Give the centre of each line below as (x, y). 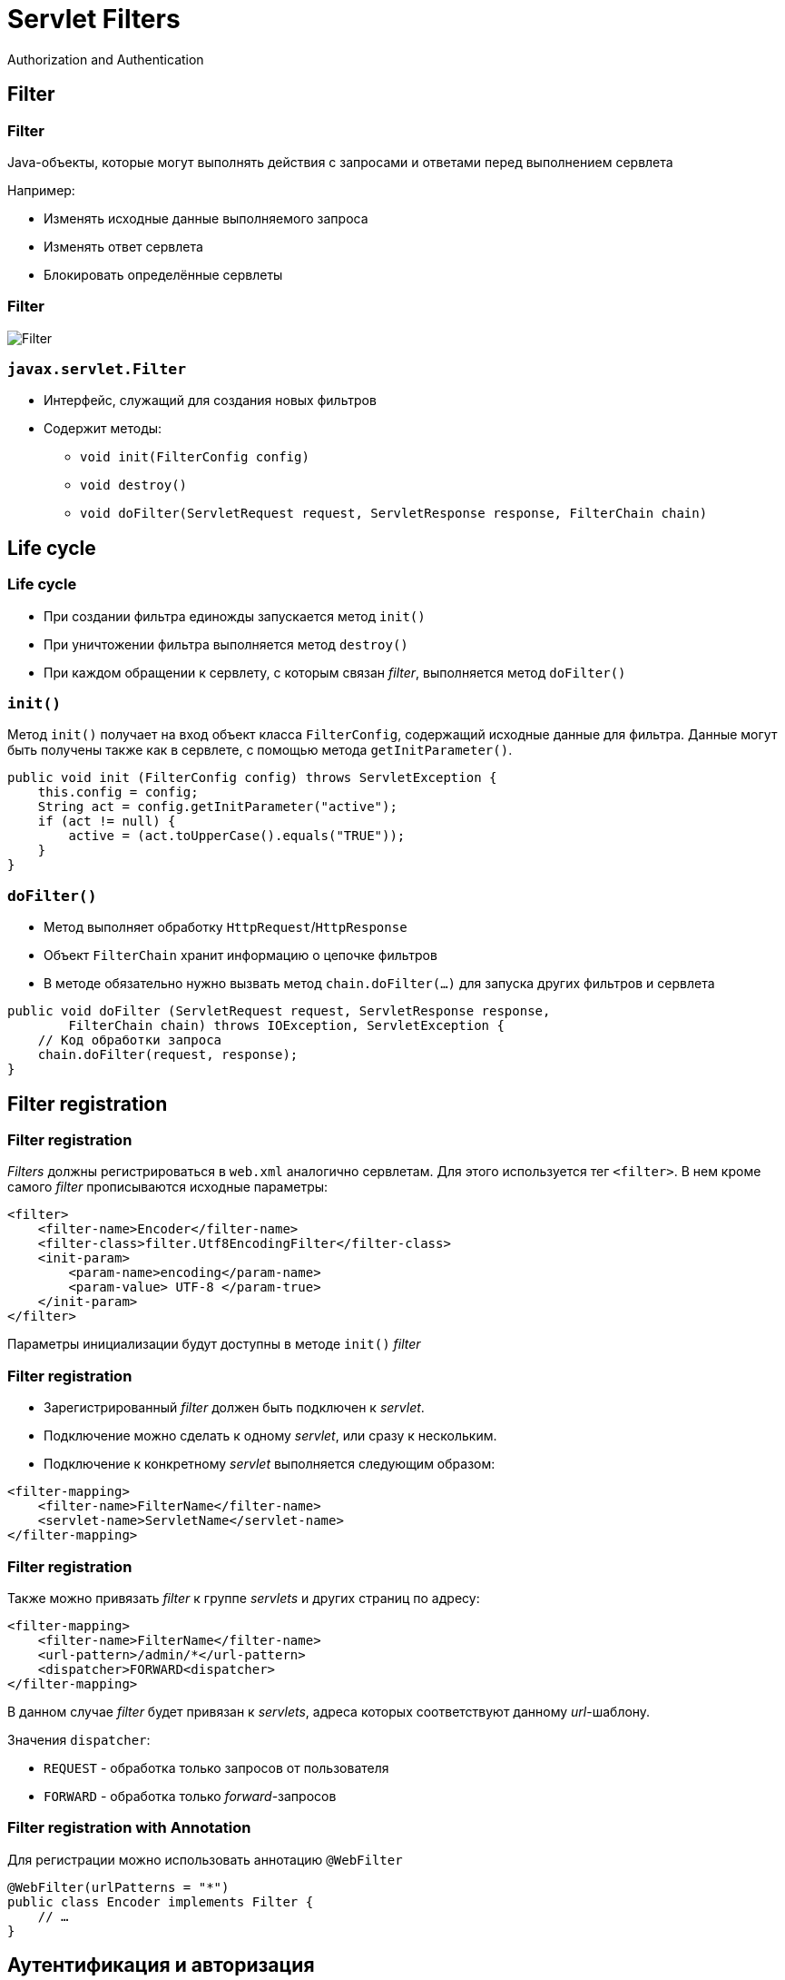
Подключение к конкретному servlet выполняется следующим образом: (270, 1464)
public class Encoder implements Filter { (161, 1901)
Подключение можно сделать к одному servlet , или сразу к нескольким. (270, 1436)
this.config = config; (118, 792)
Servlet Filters (94, 19)
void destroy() (134, 485)
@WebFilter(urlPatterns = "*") (118, 1887)
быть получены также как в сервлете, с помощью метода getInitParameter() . (260, 750)
